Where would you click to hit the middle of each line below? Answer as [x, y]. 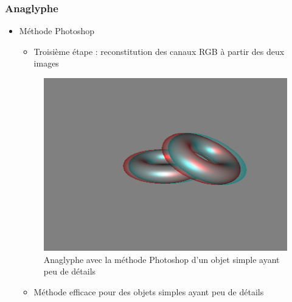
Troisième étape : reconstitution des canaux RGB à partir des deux [159, 51]
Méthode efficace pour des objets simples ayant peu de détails [149, 291]
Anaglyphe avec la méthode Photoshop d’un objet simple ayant [162, 259]
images [46, 63]
